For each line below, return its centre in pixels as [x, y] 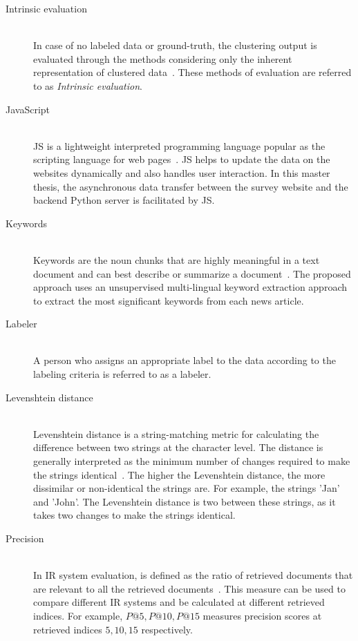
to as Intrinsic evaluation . [88, 85]
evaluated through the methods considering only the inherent [163, 58]
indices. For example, [78, 615]
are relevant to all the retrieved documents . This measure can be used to [189, 588]
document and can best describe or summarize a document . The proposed [192, 273]
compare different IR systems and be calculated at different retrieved [179, 602]
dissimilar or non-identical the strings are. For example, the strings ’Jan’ [187, 488]
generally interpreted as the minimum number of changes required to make [192, 461]
